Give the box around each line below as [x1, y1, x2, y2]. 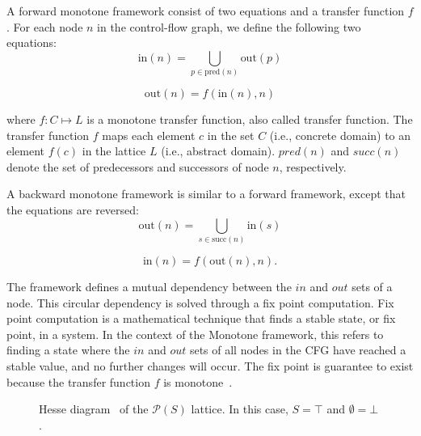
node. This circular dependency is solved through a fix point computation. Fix [6, 294, 394, 311]
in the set [207, 126, 255, 143]
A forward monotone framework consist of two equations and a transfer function [6, 2, 405, 19]
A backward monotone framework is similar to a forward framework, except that [6, 185, 406, 202]
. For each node [6, 18, 83, 35]
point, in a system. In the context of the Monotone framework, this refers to [6, 325, 384, 342]
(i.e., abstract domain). [161, 142, 276, 159]
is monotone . [163, 373, 233, 390]
